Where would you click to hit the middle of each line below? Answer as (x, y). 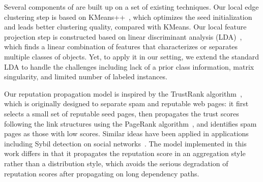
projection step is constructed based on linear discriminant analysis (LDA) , (123, 36)
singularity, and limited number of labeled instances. (86, 77)
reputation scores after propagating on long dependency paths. (102, 173)
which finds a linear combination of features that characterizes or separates (121, 47)
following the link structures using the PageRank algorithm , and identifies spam (130, 123)
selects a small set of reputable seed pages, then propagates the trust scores (122, 113)
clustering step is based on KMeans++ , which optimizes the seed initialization (128, 17)
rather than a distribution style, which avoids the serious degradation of (116, 163)
